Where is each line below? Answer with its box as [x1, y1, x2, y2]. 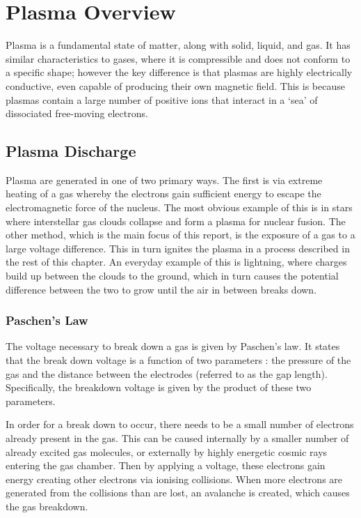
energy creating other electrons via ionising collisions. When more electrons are [6, 471, 343, 486]
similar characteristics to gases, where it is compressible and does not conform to [6, 51, 351, 66]
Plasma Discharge [6, 140, 136, 162]
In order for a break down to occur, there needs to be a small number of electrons [6, 417, 354, 432]
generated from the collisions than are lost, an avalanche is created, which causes [6, 485, 350, 500]
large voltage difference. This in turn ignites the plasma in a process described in [6, 241, 350, 255]
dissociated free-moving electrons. [6, 106, 148, 121]
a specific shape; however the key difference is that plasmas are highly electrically [6, 65, 353, 79]
